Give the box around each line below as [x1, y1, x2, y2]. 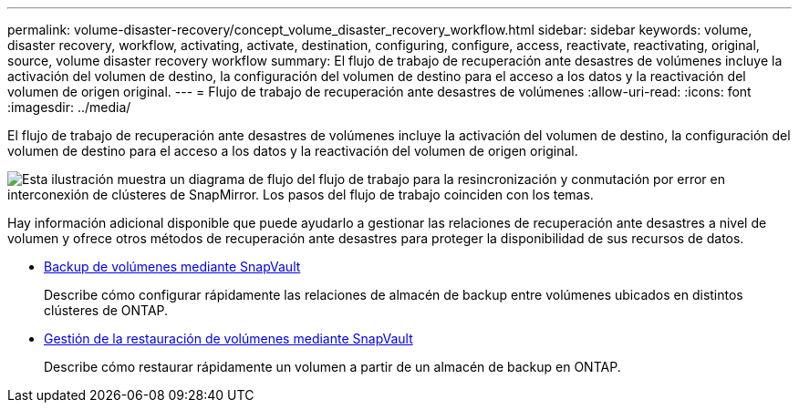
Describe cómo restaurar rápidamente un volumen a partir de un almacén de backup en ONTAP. [44, 359, 621, 374]
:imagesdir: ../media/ [7, 99, 131, 115]
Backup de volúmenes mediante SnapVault [44, 259, 301, 274]
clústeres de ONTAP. [44, 302, 169, 318]
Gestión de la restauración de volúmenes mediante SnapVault [44, 331, 413, 346]
